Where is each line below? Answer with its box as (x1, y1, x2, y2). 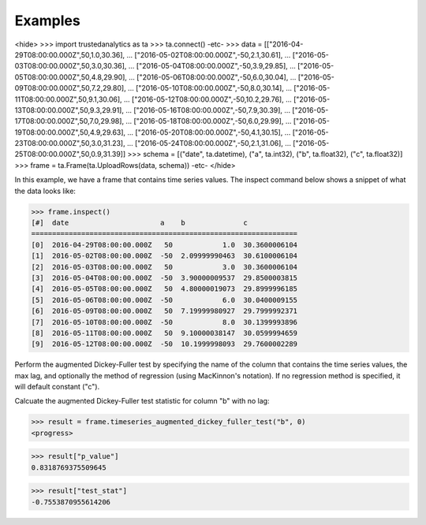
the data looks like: (14, 186, 77, 195)
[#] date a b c (31, 218, 248, 227)
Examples (14, 12, 80, 29)
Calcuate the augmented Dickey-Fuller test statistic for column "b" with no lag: (14, 397, 270, 406)
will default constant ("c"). (14, 382, 100, 392)
